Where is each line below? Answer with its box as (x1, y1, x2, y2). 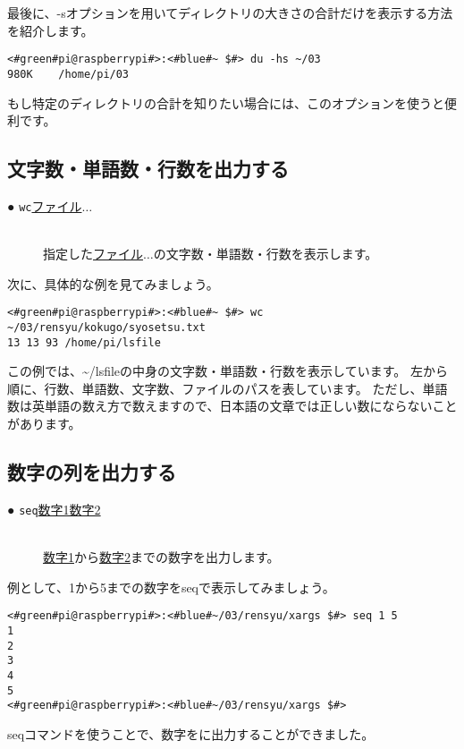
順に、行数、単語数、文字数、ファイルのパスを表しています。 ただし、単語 (7, 379, 448, 397)
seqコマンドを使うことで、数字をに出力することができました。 (7, 724, 375, 743)
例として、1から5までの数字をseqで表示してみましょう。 (7, 577, 335, 596)
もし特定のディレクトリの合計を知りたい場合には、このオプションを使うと (7, 93, 445, 112)
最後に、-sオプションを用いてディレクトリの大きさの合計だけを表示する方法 (7, 4, 453, 21)
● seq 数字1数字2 (7, 499, 101, 518)
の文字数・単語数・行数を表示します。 (153, 244, 378, 263)
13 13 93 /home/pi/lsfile (7, 336, 161, 349)
